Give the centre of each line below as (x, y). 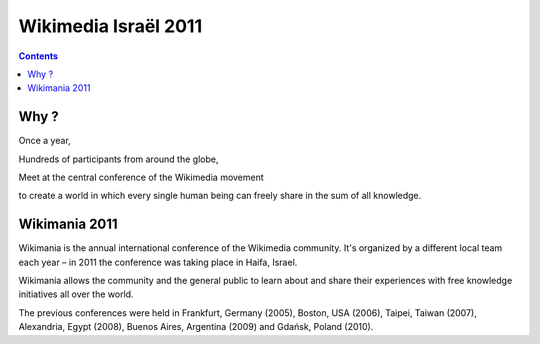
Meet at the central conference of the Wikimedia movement (141, 177)
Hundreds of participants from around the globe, (118, 159)
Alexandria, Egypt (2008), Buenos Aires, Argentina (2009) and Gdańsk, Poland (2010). (196, 327)
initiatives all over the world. (76, 294)
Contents (38, 56)
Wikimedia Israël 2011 (110, 26)
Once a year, (45, 141)
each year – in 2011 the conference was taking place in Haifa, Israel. (158, 262)
